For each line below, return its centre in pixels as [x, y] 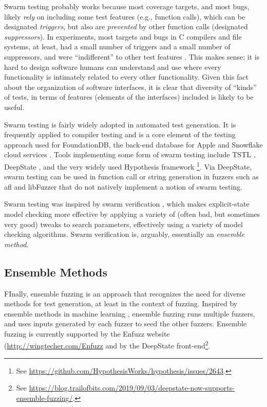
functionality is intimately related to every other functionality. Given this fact [127, 77]
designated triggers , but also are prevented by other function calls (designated [126, 26]
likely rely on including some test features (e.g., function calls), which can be [125, 16]
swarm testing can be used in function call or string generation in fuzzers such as [131, 177]
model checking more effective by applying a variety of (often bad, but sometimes [132, 214]
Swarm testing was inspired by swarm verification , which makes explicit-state [127, 204]
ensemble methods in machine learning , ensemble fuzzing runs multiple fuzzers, [130, 313]
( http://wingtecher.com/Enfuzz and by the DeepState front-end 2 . [107, 345]
